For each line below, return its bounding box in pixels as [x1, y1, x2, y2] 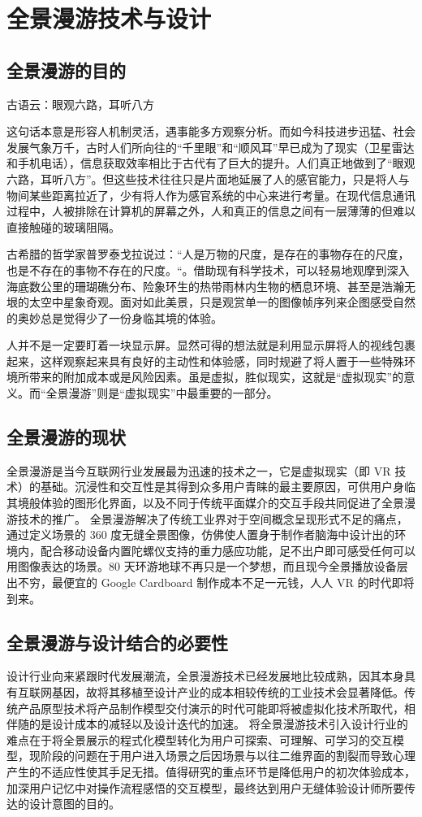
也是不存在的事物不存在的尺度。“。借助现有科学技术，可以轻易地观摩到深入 [6, 261, 410, 278]
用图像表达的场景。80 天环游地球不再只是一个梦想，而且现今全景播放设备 [6, 558, 397, 575]
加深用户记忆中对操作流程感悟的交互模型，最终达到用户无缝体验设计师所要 [6, 779, 404, 796]
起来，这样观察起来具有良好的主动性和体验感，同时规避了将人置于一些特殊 [6, 352, 404, 369]
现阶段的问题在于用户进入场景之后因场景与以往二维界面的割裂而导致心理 [28, 747, 416, 764]
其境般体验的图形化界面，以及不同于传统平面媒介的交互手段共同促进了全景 [6, 494, 404, 511]
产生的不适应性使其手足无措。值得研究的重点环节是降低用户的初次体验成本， [6, 763, 416, 780]
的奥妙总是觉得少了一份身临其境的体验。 [6, 309, 222, 326]
